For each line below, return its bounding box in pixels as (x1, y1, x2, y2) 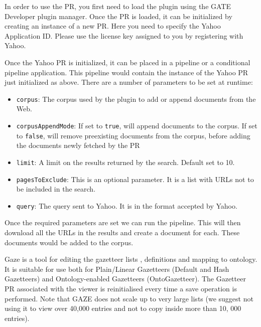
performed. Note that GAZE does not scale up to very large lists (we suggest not (5, 293, 253, 303)
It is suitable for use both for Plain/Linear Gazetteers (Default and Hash (5, 263, 229, 274)
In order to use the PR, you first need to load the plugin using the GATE (5, 1, 231, 11)
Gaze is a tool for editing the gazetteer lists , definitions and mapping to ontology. (5, 254, 257, 264)
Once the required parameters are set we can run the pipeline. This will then (5, 217, 241, 228)
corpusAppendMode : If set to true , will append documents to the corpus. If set (16, 120, 257, 130)
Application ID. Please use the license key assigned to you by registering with (5, 30, 243, 41)
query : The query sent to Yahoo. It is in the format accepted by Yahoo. (16, 200, 237, 211)
